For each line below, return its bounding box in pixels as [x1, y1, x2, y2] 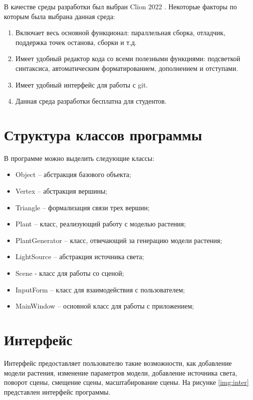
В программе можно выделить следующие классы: [4, 153, 155, 163]
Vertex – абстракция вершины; [15, 186, 107, 196]
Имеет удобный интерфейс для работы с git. [15, 79, 148, 89]
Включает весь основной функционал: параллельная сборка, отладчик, [15, 27, 226, 38]
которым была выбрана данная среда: [4, 11, 115, 21]
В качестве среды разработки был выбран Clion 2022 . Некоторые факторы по [4, 1, 237, 11]
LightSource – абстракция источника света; [15, 251, 144, 262]
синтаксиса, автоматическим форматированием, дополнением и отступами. [15, 63, 238, 73]
